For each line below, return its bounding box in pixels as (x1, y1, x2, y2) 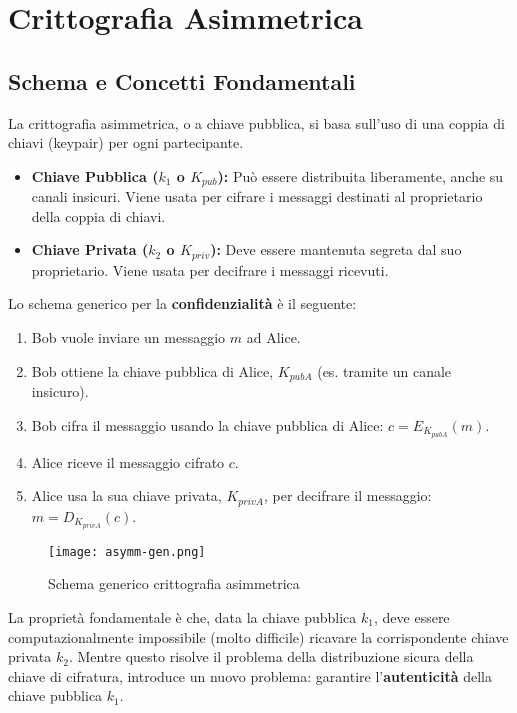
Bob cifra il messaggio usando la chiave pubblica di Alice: (31, 414, 384, 435)
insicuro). (31, 381, 89, 402)
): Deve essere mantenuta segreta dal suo (210, 239, 462, 260)
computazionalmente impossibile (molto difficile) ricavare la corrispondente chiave (8, 626, 509, 647)
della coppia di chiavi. (31, 205, 166, 226)
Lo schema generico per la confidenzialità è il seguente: (8, 293, 357, 314)
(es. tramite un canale (317, 360, 452, 381)
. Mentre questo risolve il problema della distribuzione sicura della (68, 646, 474, 667)
